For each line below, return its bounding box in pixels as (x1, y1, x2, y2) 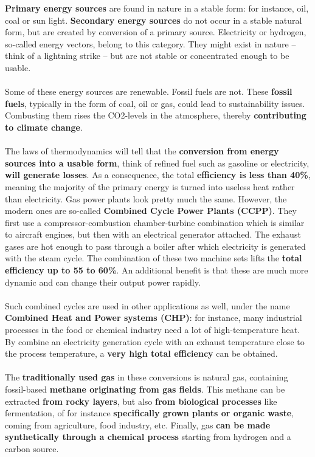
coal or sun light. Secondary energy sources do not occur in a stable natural (5, 13, 302, 26)
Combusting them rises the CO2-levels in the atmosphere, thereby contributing (5, 109, 306, 122)
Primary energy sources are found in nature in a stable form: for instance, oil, (5, 2, 309, 14)
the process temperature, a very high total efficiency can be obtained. (5, 347, 278, 360)
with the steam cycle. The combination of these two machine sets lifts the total (5, 252, 302, 264)
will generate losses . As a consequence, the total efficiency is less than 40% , (5, 168, 311, 181)
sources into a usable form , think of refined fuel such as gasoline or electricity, (5, 156, 310, 169)
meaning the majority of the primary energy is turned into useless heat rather (5, 180, 295, 193)
